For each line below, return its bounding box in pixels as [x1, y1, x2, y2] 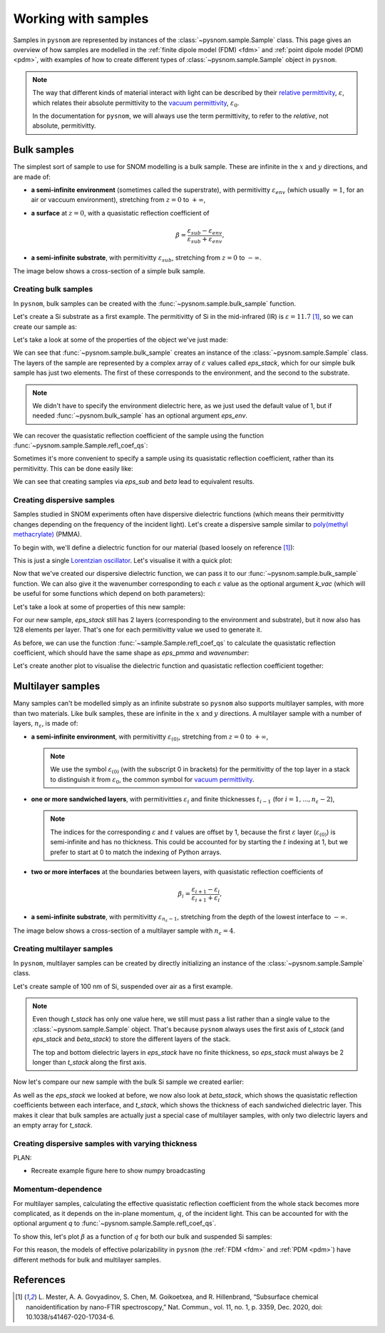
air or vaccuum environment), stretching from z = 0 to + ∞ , [31, 196, 206, 204]
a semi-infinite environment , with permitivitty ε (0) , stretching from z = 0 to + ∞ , [31, 732, 269, 742]
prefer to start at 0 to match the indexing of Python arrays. [50, 848, 222, 856]
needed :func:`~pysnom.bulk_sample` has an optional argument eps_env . [32, 411, 248, 420]
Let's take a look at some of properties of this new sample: [13, 602, 185, 611]
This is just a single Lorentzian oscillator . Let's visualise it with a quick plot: [13, 556, 233, 564]
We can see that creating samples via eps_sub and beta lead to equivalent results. [13, 477, 255, 486]
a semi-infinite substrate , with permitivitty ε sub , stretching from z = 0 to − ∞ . [31, 253, 262, 264]
